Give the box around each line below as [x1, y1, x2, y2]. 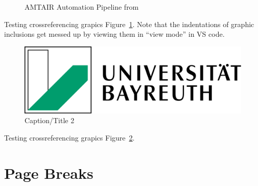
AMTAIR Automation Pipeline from [25, 2, 139, 12]
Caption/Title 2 [25, 115, 75, 126]
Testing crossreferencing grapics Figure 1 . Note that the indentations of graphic [4, 18, 254, 29]
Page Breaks [4, 162, 93, 183]
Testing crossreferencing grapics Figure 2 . [4, 132, 135, 143]
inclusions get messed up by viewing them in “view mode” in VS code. [4, 29, 225, 39]
